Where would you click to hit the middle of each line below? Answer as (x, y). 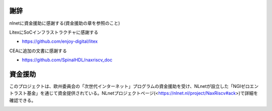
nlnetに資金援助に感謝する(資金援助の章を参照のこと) (65, 23)
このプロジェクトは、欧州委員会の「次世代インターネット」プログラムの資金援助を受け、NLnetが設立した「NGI (125, 86)
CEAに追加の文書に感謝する (38, 51)
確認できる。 (23, 100)
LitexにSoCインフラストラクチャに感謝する (54, 32)
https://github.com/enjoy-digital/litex (60, 41)
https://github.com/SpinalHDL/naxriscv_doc (67, 60)
